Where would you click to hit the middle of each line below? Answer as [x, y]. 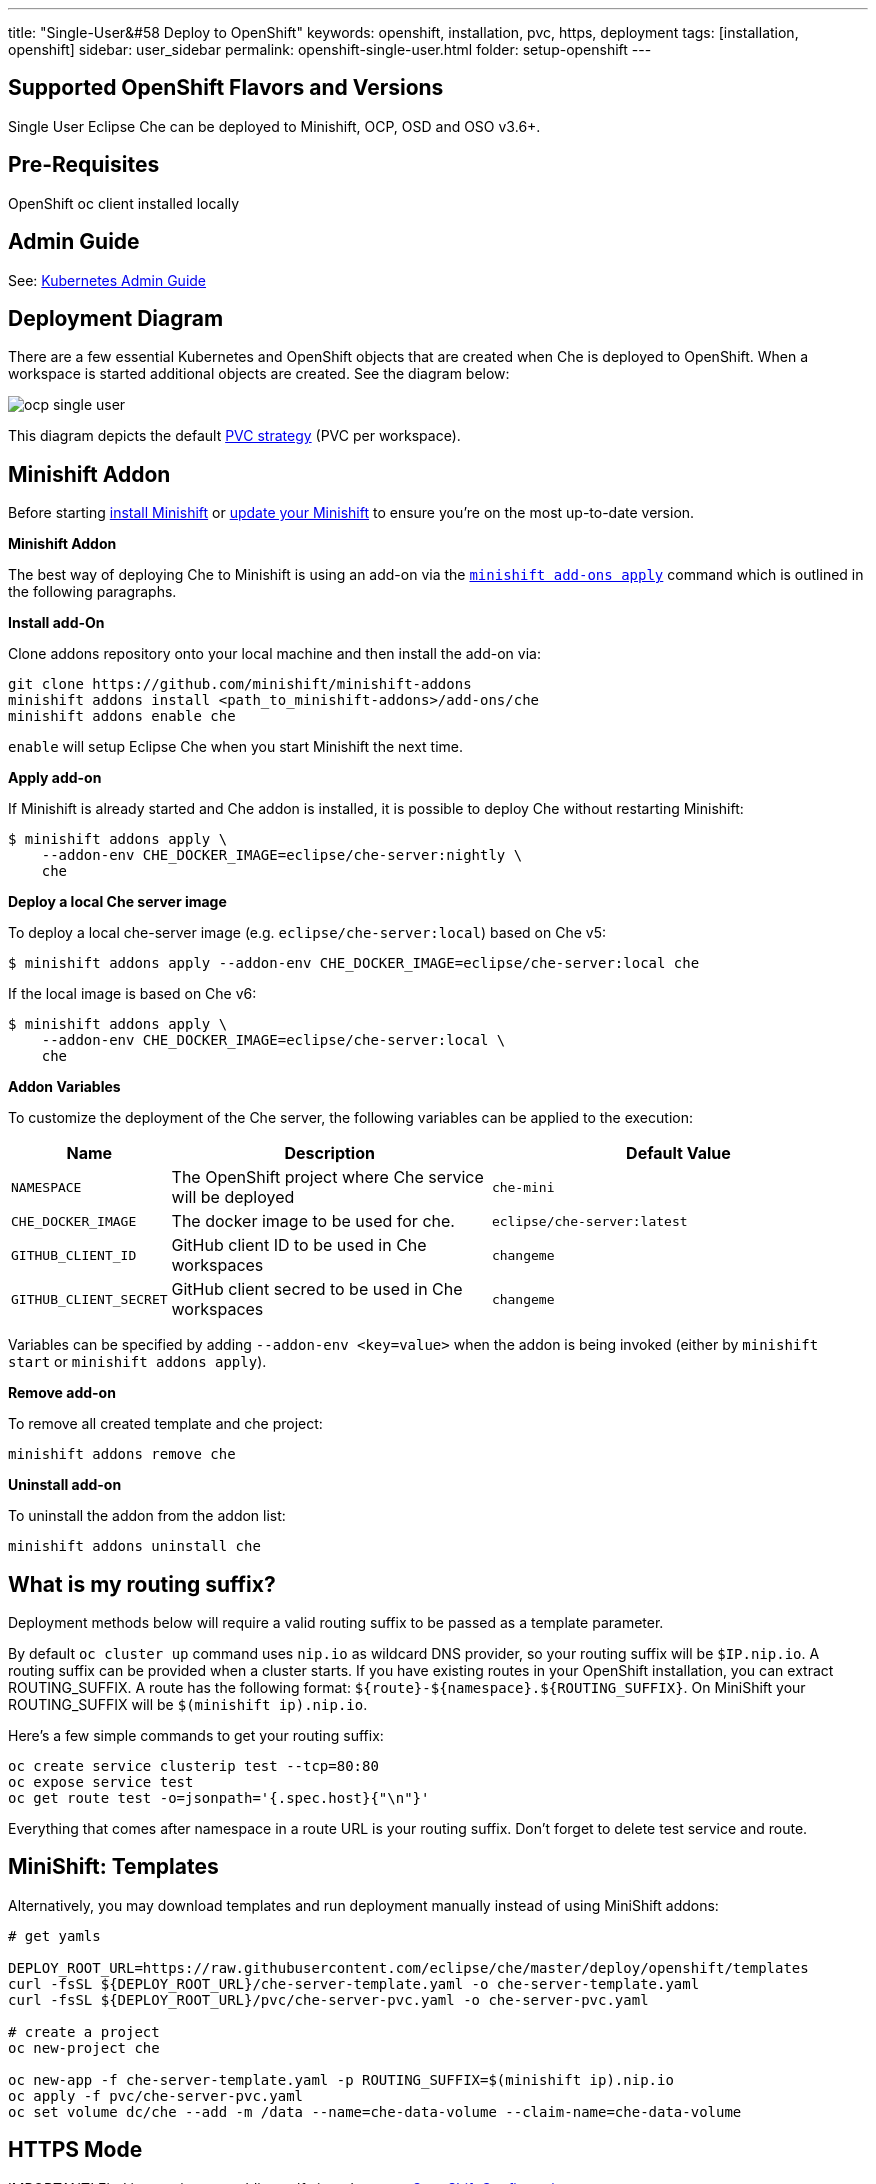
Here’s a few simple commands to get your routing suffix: [196, 1736]
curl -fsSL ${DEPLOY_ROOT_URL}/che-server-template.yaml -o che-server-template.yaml [354, 1983]
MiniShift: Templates [113, 1867]
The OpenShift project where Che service [327, 1177]
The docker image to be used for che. [313, 1221]
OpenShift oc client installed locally [124, 203]
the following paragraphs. [92, 592]
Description [329, 1153]
